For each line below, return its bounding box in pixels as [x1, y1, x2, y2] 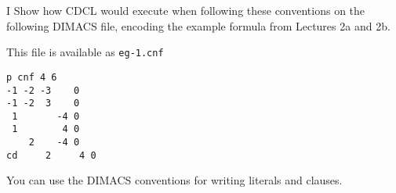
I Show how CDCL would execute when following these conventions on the [6, 2, 365, 18]
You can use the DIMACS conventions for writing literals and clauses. [6, 172, 343, 188]
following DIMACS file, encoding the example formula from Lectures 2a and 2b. [6, 17, 391, 34]
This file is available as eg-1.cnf [6, 44, 164, 60]
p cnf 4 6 [6, 71, 57, 83]
